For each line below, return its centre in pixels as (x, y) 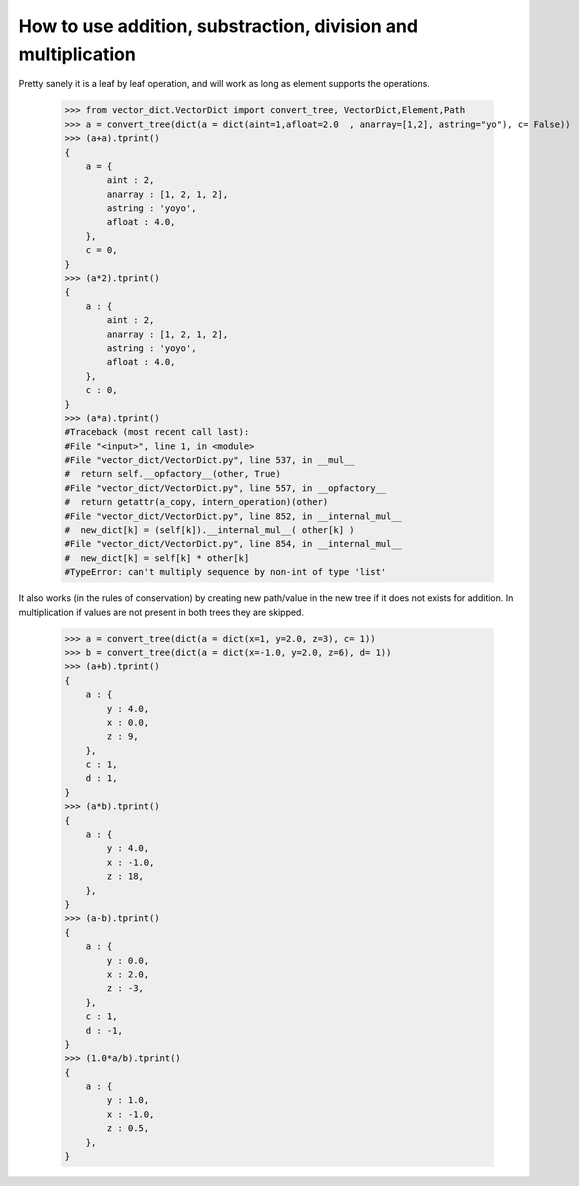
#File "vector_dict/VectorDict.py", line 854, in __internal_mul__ (233, 544)
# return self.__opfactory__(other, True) (173, 474)
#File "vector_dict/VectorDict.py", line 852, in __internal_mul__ (233, 516)
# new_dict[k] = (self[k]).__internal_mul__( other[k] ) (209, 530)
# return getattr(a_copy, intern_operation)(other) (196, 502)
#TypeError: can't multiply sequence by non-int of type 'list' (225, 572)
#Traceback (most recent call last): (157, 432)
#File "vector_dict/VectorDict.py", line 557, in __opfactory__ (225, 488)
